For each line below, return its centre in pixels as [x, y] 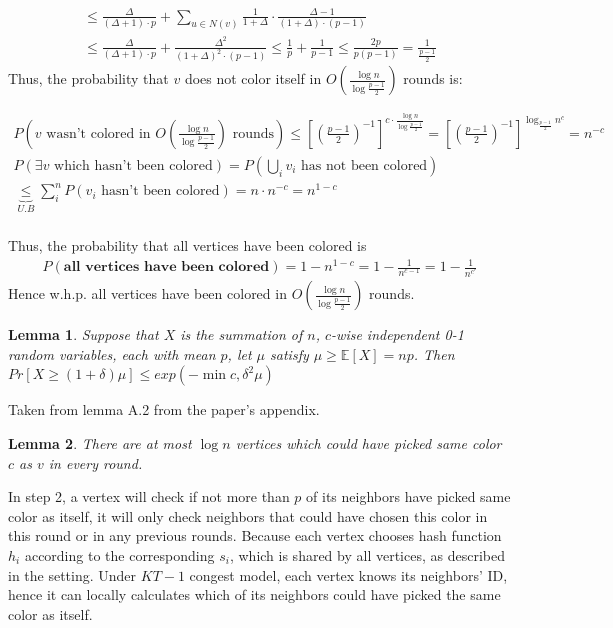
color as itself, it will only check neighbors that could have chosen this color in [248, 515]
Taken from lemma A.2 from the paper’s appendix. [164, 409]
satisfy [289, 353]
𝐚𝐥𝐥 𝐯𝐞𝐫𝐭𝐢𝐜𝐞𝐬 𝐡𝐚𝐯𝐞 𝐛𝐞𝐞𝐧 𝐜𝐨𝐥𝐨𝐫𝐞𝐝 [166, 267]
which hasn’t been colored [133, 165]
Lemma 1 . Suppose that [83, 334]
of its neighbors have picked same [408, 496]
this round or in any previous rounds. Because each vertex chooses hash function [255, 535]
